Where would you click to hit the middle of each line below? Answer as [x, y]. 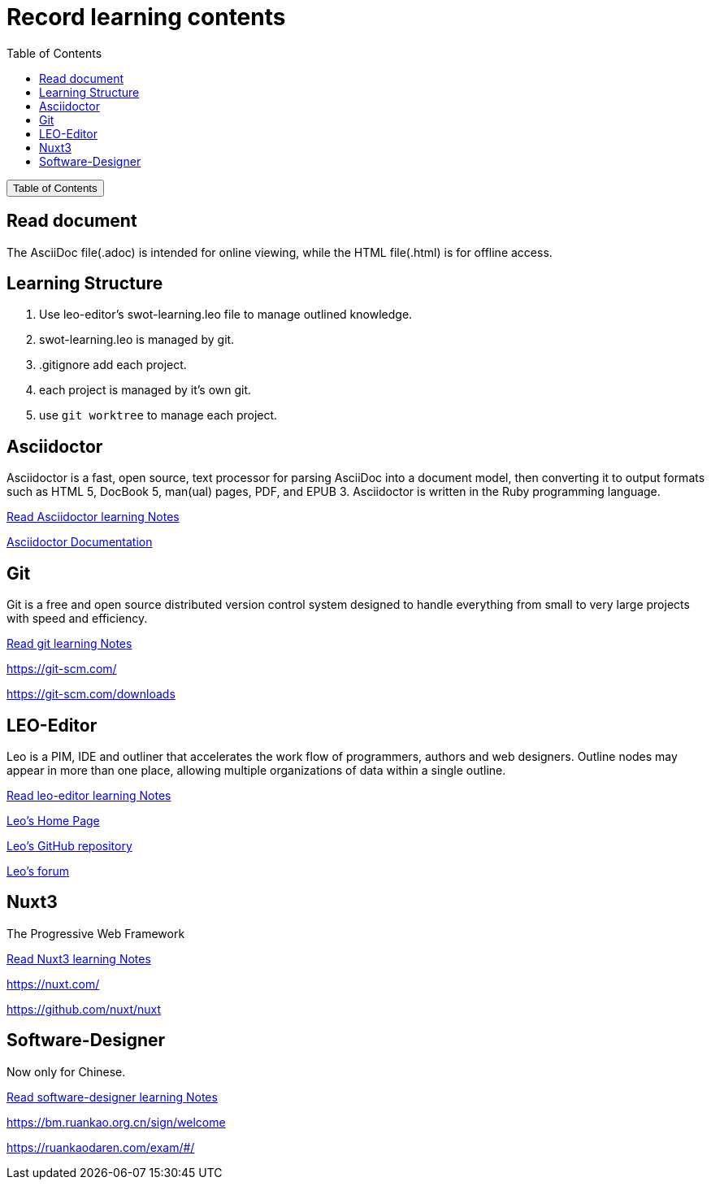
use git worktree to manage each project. [158, 415]
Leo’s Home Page [53, 820]
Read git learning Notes [69, 644]
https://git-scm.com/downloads [91, 694]
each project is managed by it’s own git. [145, 390]
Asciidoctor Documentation [80, 542]
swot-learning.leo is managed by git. [137, 340]
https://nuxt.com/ [53, 984]
